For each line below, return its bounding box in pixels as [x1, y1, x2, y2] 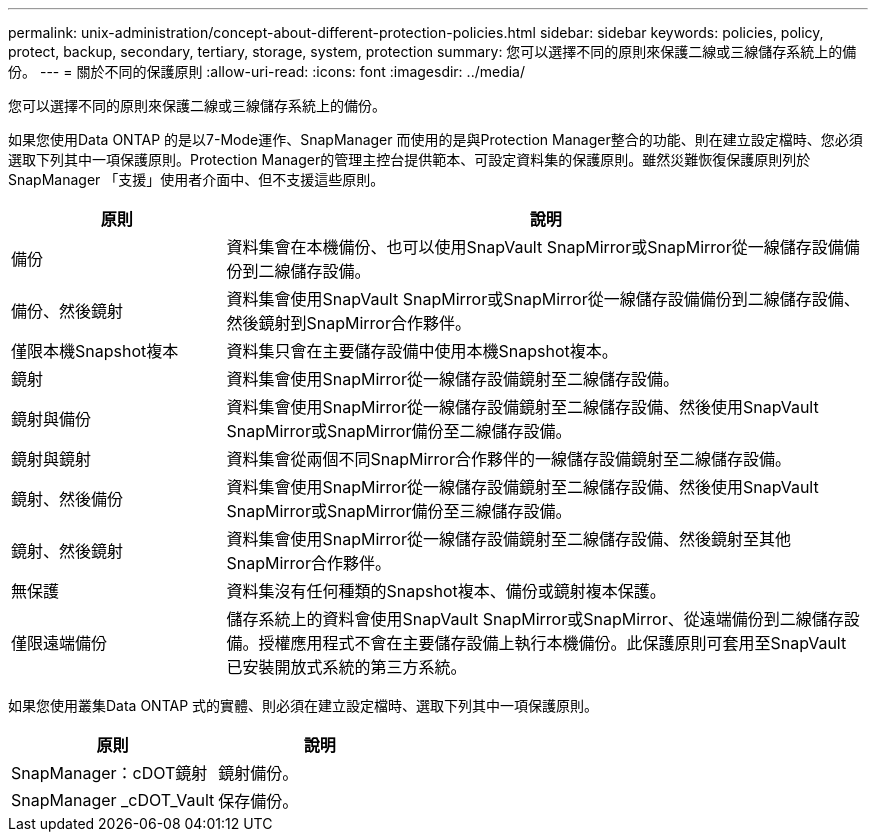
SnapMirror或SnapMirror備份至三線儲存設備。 [226, 501, 572, 521]
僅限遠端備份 [11, 633, 108, 653]
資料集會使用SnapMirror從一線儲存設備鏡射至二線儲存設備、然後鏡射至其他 [226, 529, 791, 549]
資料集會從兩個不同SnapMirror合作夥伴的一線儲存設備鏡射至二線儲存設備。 [226, 449, 791, 469]
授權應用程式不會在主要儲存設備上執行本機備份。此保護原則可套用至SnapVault [258, 633, 847, 653]
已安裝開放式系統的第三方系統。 [226, 657, 467, 677]
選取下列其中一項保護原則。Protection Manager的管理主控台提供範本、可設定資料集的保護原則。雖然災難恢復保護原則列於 [8, 151, 811, 168]
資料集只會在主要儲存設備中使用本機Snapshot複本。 [226, 341, 618, 361]
